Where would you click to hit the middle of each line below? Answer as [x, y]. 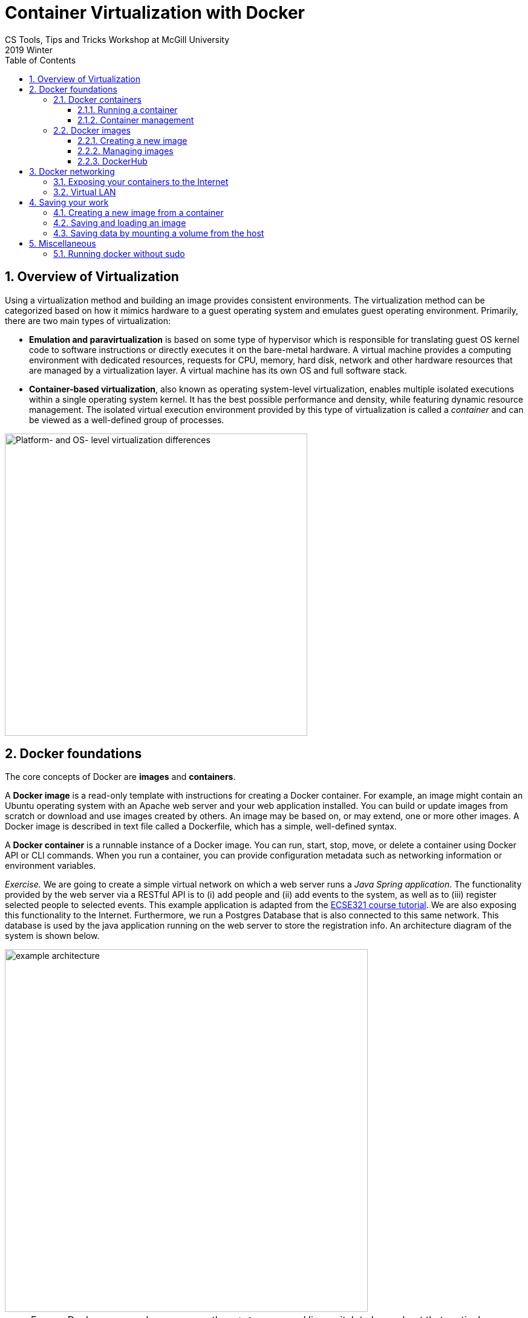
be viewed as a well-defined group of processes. [127, 420]
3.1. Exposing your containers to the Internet [141, 181]
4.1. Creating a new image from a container [139, 212]
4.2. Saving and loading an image [120, 222]
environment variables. [51, 866]
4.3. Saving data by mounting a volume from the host [159, 233]
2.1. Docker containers [97, 99]
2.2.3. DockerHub [112, 161]
